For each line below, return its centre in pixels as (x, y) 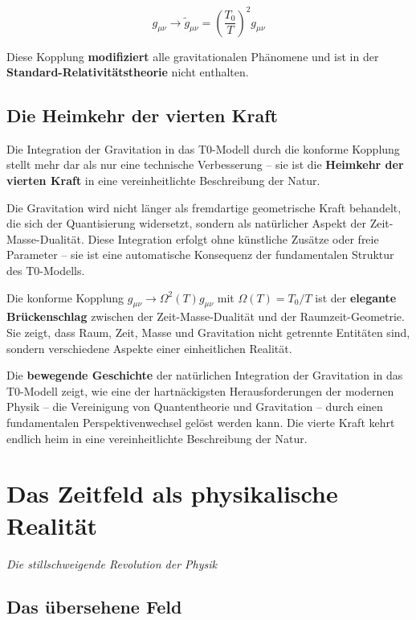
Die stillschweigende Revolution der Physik (112, 563)
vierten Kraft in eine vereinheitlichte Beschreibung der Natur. (163, 181)
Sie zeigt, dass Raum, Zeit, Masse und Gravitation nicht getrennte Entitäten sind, (208, 333)
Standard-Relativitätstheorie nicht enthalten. (128, 72)
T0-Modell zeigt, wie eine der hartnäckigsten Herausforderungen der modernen (200, 390)
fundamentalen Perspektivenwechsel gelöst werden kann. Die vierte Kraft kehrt (201, 422)
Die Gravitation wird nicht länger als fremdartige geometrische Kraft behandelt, (204, 207)
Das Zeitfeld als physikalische (172, 493)
